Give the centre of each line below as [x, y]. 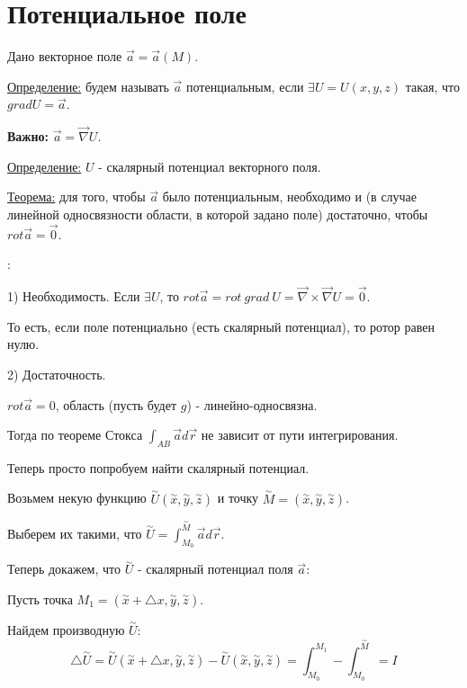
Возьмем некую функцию [77, 498]
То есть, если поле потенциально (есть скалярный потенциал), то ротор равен [221, 326]
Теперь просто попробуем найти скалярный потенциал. [158, 467]
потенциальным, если [245, 86]
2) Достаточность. [57, 374]
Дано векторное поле [65, 56]
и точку [238, 498]
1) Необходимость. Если [74, 296]
